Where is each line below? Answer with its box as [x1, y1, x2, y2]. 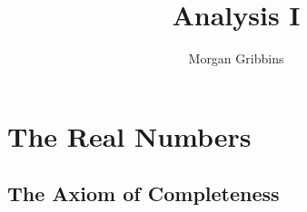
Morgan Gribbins [188, 49, 284, 68]
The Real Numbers [7, 117, 252, 154]
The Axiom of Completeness [7, 179, 280, 207]
